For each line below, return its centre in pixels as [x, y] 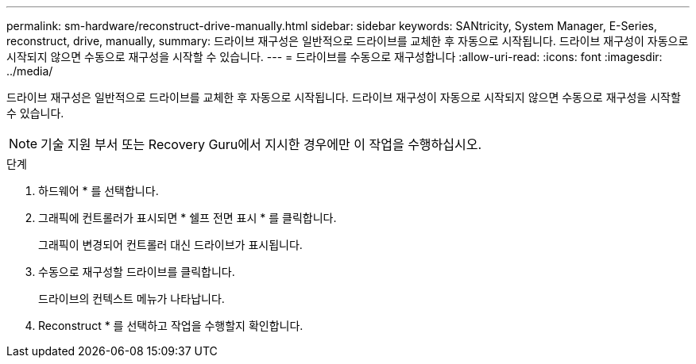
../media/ [30, 71]
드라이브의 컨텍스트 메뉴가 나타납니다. [131, 299]
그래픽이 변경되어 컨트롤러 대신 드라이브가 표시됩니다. [170, 245]
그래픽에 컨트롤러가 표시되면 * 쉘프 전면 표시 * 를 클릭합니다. [188, 218]
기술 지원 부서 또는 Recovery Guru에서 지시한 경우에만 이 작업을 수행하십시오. [261, 144]
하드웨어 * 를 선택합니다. [99, 191]
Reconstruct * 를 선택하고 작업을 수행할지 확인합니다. [171, 326]
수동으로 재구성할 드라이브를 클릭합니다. [137, 272]
